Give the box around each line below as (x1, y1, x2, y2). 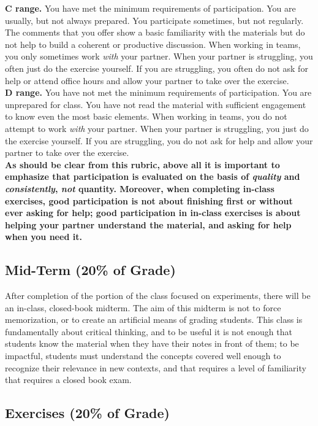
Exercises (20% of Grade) (5, 403, 170, 422)
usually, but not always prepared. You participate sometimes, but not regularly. (5, 14, 304, 26)
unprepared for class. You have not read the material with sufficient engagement (5, 98, 306, 110)
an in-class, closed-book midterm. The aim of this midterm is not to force (5, 301, 281, 314)
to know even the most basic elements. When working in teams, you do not (5, 110, 287, 123)
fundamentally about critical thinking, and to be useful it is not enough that (5, 325, 292, 338)
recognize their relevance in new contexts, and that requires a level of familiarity (5, 361, 306, 374)
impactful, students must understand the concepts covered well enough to (5, 349, 281, 362)
